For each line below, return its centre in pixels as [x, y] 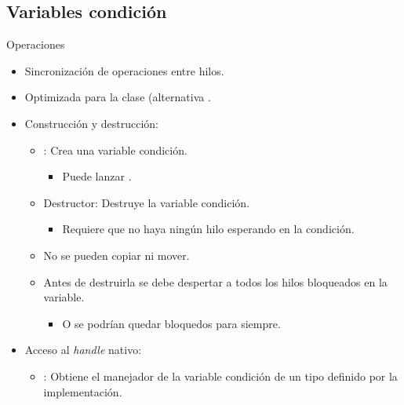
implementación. [83, 391]
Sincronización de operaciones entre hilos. [124, 70]
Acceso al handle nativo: [83, 350]
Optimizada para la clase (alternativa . [118, 97]
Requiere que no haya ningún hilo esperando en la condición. [208, 229]
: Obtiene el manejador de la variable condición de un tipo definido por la [220, 376]
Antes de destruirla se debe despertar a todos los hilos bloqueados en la [215, 281]
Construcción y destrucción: [91, 123]
